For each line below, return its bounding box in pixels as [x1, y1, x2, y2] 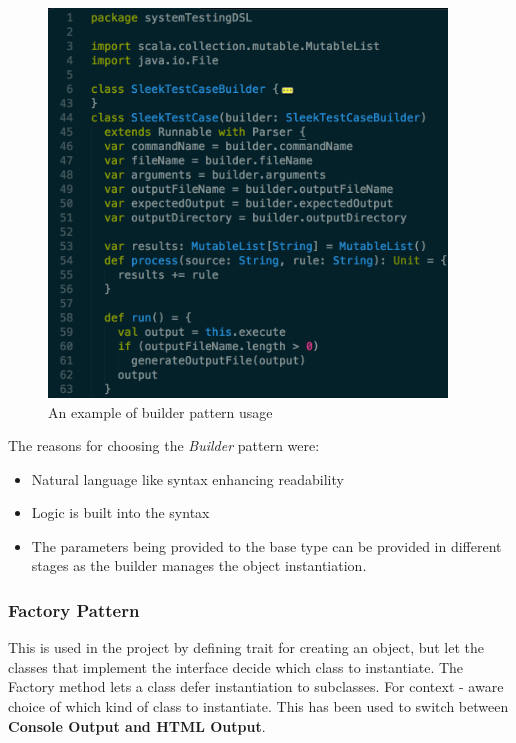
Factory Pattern [8, 597, 140, 622]
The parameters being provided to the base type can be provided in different [31, 535, 502, 556]
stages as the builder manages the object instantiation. [31, 555, 367, 576]
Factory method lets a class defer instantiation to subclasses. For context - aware [8, 676, 504, 697]
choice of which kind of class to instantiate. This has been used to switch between [8, 696, 509, 717]
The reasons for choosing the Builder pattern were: [8, 435, 320, 456]
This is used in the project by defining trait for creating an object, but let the [8, 637, 485, 658]
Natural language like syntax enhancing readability [31, 468, 344, 489]
